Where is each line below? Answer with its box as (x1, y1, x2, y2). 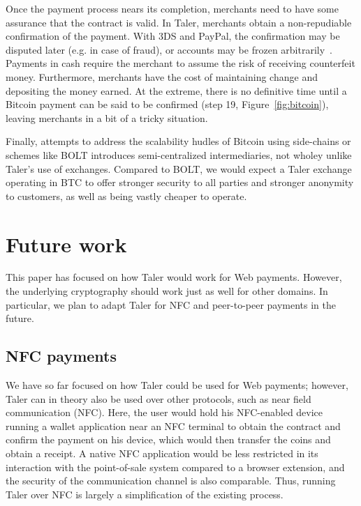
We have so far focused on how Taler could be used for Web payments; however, (6, 378, 348, 392)
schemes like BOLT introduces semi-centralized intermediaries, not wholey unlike (6, 147, 352, 162)
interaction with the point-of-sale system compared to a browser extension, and (6, 459, 345, 474)
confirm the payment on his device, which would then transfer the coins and (6, 432, 331, 447)
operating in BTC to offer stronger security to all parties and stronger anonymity (6, 175, 354, 190)
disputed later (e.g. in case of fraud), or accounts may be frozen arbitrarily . (6, 42, 332, 56)
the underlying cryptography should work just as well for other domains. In (6, 284, 328, 298)
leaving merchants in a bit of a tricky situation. (6, 110, 208, 125)
